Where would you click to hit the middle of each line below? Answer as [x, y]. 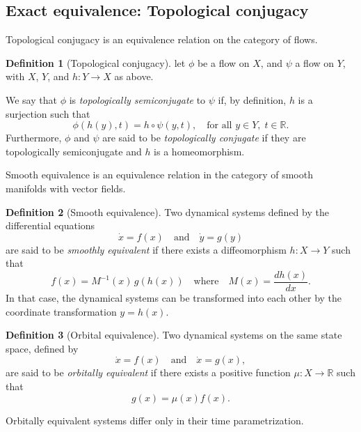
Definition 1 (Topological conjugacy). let [96, 62]
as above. [134, 76]
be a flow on [223, 62]
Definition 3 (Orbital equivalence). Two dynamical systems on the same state [174, 335]
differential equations [50, 225]
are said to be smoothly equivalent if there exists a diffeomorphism [146, 249]
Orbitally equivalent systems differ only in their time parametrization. [155, 420]
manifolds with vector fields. [66, 188]
